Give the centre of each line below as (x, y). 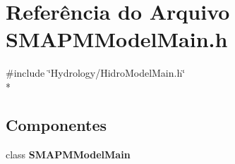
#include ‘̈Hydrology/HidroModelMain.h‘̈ (96, 73)
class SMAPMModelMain (68, 154)
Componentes (56, 124)
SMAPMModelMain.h (117, 39)
